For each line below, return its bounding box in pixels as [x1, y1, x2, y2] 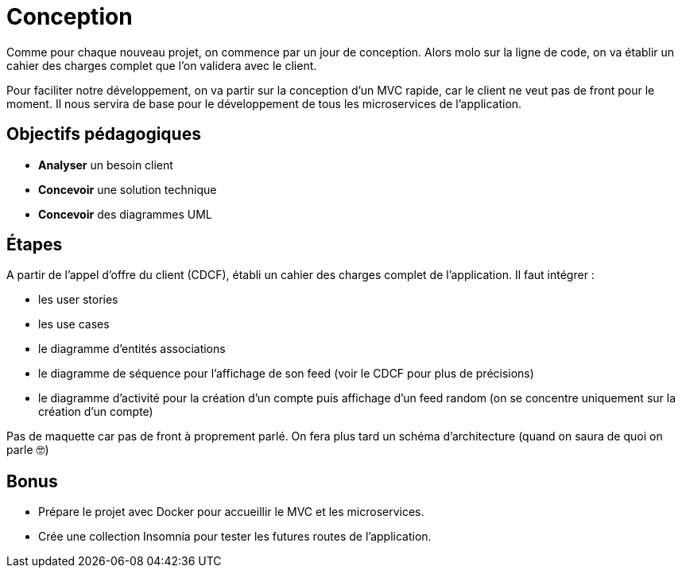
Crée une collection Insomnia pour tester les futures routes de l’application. [38, 529, 432, 544]
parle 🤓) [6, 443, 49, 457]
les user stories [38, 293, 118, 307]
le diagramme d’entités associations [38, 342, 226, 356]
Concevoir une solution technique [38, 182, 217, 196]
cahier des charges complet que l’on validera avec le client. [6, 58, 317, 72]
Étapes [6, 235, 63, 255]
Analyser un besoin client [38, 157, 173, 172]
